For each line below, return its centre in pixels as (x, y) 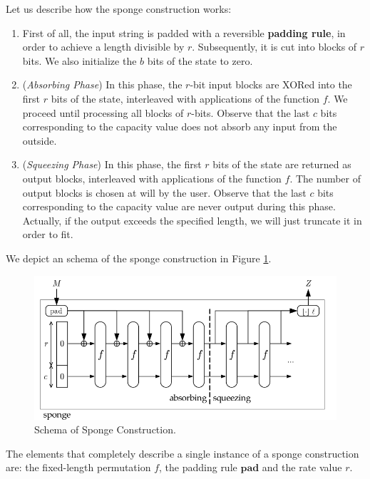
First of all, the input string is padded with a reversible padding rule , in (184, 32)
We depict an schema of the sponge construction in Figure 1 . (139, 258)
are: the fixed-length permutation (78, 467)
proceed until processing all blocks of (103, 112)
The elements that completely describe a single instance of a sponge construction (183, 453)
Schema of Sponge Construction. (105, 429)
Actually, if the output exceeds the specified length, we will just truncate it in (192, 220)
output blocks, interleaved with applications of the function (152, 178)
